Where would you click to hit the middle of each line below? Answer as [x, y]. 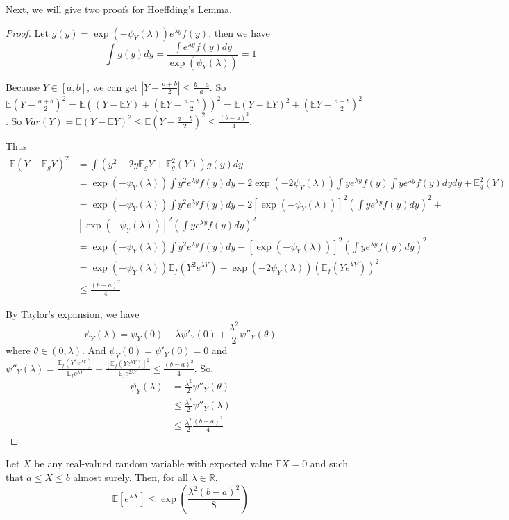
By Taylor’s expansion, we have [73, 313]
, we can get [112, 86]
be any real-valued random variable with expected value [153, 463]
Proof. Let [27, 32]
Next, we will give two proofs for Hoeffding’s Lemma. [119, 9]
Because [23, 86]
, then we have [239, 32]
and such [329, 463]
